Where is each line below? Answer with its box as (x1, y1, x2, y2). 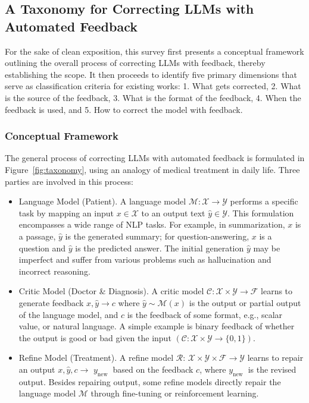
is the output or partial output (189, 296, 301, 308)
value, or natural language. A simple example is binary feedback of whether (18, 320, 295, 332)
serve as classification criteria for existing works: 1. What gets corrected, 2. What (5, 80, 301, 92)
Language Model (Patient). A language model (18, 195, 186, 207)
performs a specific (230, 195, 298, 207)
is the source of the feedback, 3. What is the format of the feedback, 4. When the (5, 91, 301, 103)
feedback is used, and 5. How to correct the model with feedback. (5, 103, 243, 115)
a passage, (18, 229, 56, 242)
